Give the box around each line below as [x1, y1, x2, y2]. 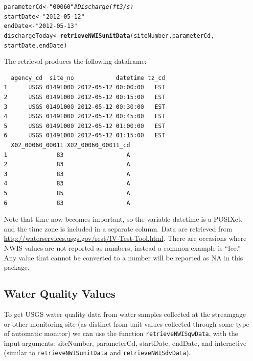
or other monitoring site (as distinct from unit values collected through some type [4, 318, 250, 329]
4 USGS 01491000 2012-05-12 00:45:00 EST [4, 113, 165, 120]
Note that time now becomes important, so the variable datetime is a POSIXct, [4, 214, 243, 224]
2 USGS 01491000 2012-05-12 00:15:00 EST [4, 94, 165, 101]
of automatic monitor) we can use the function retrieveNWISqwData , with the [4, 328, 238, 338]
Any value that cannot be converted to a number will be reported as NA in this [4, 252, 243, 262]
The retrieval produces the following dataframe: [4, 56, 147, 66]
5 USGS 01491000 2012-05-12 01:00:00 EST [4, 122, 165, 129]
